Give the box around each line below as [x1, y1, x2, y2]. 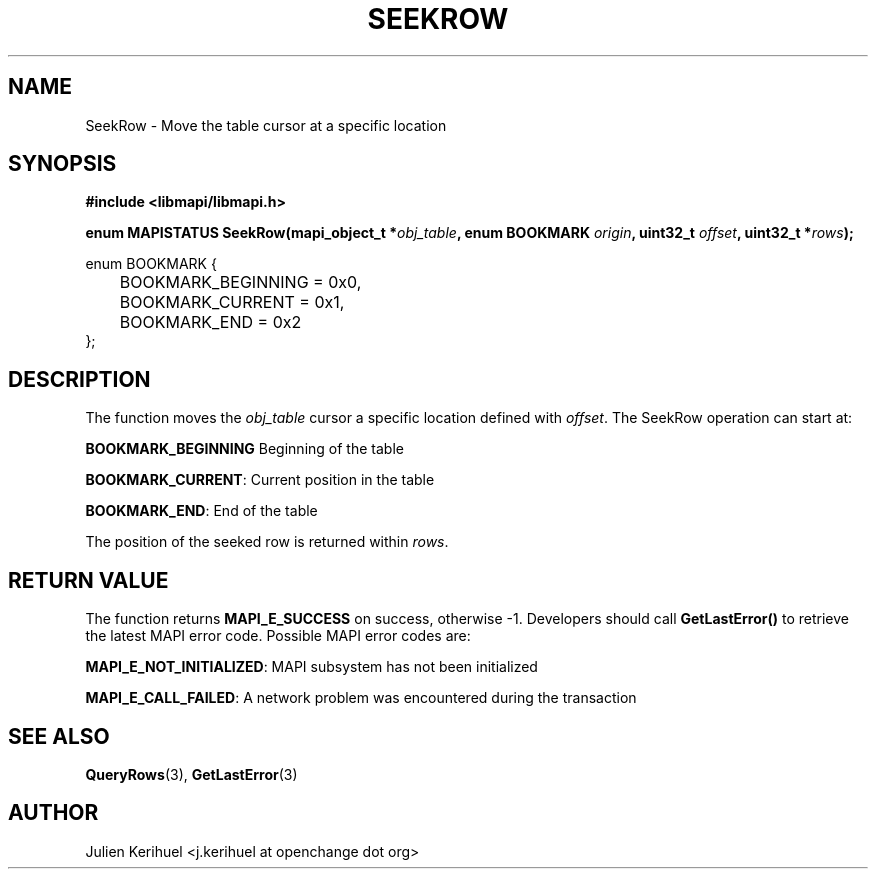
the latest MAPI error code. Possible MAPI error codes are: [85, 627, 471, 645]
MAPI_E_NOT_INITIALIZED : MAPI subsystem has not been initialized [85, 658, 538, 676]
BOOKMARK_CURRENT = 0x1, [119, 292, 345, 313]
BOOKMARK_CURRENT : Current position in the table [85, 471, 435, 489]
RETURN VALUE [8, 567, 169, 593]
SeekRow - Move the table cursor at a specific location [85, 116, 447, 134]
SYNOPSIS [8, 151, 117, 177]
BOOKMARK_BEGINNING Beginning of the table [85, 440, 404, 458]
